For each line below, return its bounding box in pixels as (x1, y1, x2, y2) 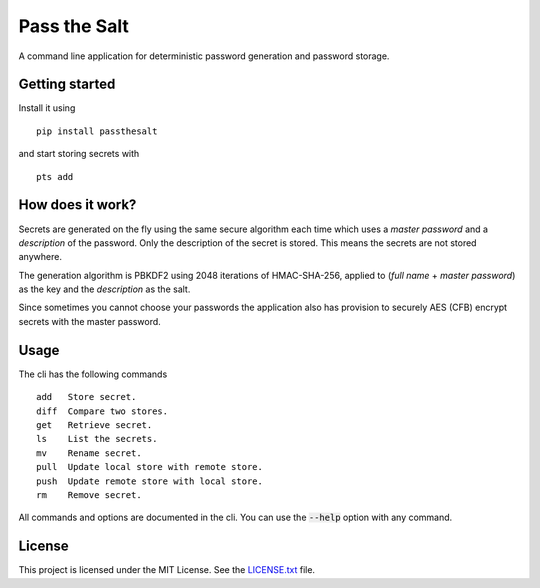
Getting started (18, 76, 116, 93)
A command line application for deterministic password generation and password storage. (18, 50, 390, 62)
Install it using (18, 102, 76, 114)
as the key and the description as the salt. (18, 283, 191, 295)
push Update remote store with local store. (36, 475, 264, 487)
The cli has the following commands (18, 368, 168, 380)
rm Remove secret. (36, 489, 142, 500)
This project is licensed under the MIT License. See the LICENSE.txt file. (18, 564, 315, 576)
